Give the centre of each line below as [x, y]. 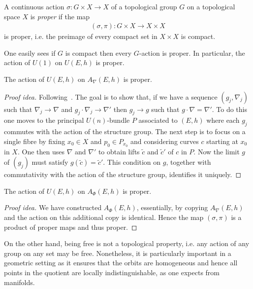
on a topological [211, 6]
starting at [222, 141]
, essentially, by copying [172, 207]
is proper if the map [60, 16]
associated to [158, 120]
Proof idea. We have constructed [53, 207]
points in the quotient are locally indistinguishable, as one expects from [112, 272]
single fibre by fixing [35, 141]
